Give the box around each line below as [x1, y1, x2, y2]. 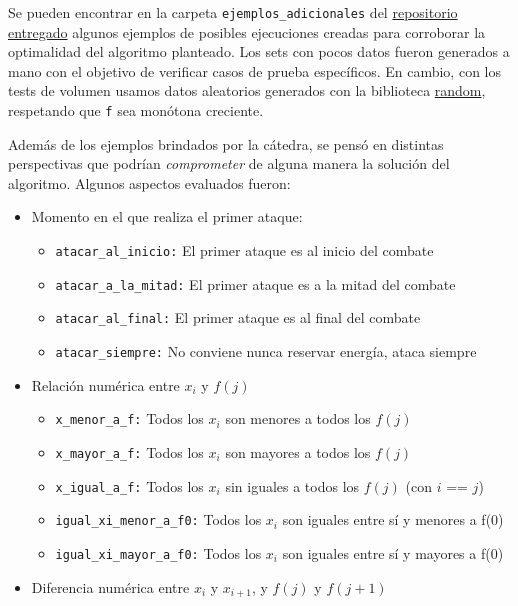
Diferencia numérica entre [31, 576, 190, 597]
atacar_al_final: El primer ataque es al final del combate [55, 307, 421, 328]
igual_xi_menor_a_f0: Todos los [55, 509, 262, 530]
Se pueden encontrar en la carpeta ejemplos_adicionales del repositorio [8, 2, 458, 22]
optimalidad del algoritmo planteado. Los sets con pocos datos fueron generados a [8, 41, 510, 62]
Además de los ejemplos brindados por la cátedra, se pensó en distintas [8, 133, 444, 154]
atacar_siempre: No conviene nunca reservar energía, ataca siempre [55, 341, 477, 362]
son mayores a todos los [225, 441, 371, 462]
